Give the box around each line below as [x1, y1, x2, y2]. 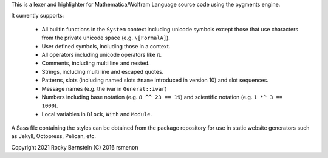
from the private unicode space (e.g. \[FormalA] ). [41, 34, 170, 42]
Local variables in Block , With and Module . [41, 110, 152, 117]
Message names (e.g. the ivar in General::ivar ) [41, 85, 167, 92]
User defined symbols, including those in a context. [41, 42, 171, 50]
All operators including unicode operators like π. [41, 51, 162, 58]
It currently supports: [11, 12, 64, 19]
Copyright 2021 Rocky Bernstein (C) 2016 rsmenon [11, 143, 138, 151]
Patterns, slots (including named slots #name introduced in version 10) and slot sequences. [41, 76, 268, 84]
